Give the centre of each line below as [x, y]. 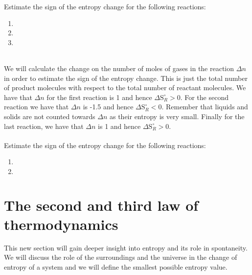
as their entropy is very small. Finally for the [177, 116]
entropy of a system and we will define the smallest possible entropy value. [116, 267]
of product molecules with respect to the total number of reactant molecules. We [125, 87]
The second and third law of [101, 205]
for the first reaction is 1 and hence [99, 97]
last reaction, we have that [44, 126]
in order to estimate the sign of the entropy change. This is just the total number [126, 78]
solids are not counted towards [50, 116]
